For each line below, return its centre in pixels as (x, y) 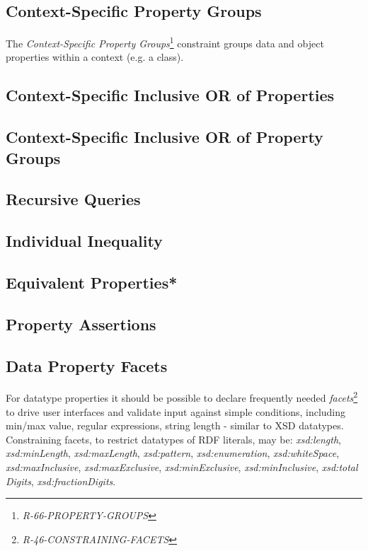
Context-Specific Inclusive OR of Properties (170, 95)
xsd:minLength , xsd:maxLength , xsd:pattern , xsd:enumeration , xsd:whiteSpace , (173, 453)
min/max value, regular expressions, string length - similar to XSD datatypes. (175, 425)
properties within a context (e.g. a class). (95, 57)
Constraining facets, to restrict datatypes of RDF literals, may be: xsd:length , (173, 439)
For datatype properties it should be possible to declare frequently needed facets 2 (182, 396)
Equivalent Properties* (92, 282)
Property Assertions (81, 324)
